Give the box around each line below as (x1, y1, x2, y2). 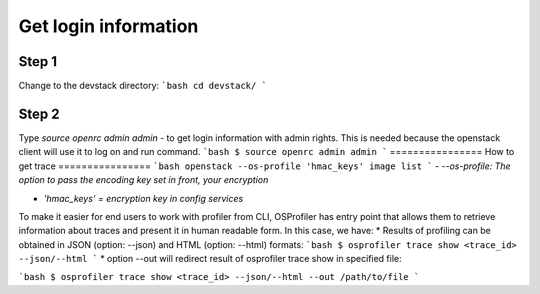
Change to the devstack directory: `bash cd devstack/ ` (18, 80, 267, 92)
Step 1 (18, 53, 58, 70)
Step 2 (18, 105, 60, 122)
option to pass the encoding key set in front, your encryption (18, 174, 269, 186)
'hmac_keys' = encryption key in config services (43, 192, 244, 204)
